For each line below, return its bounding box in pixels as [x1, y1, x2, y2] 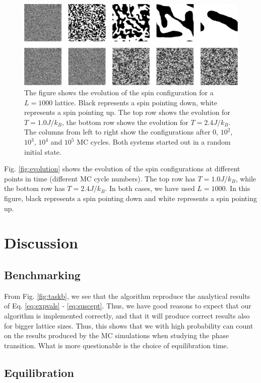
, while [235, 173, 256, 183]
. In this [225, 183, 250, 194]
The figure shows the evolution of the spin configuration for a [24, 87, 214, 98]
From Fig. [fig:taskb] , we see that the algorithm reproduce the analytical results [4, 290, 250, 301]
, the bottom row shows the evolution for [62, 116, 188, 127]
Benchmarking [4, 267, 81, 282]
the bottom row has [4, 183, 65, 194]
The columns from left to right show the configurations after [24, 126, 211, 137]
